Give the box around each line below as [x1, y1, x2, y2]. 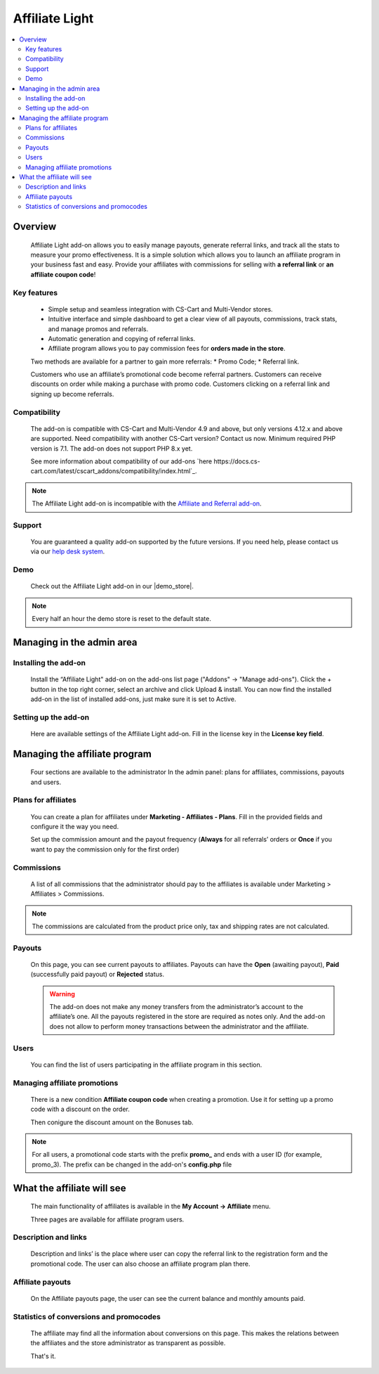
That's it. [30, 1351, 56, 1360]
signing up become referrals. [30, 390, 114, 398]
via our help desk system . [30, 547, 105, 556]
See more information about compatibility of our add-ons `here [30, 457, 213, 466]
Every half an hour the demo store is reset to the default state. [32, 615, 212, 623]
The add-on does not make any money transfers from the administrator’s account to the [49, 1003, 303, 1011]
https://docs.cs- [213, 457, 260, 466]
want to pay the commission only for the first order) [30, 845, 180, 854]
